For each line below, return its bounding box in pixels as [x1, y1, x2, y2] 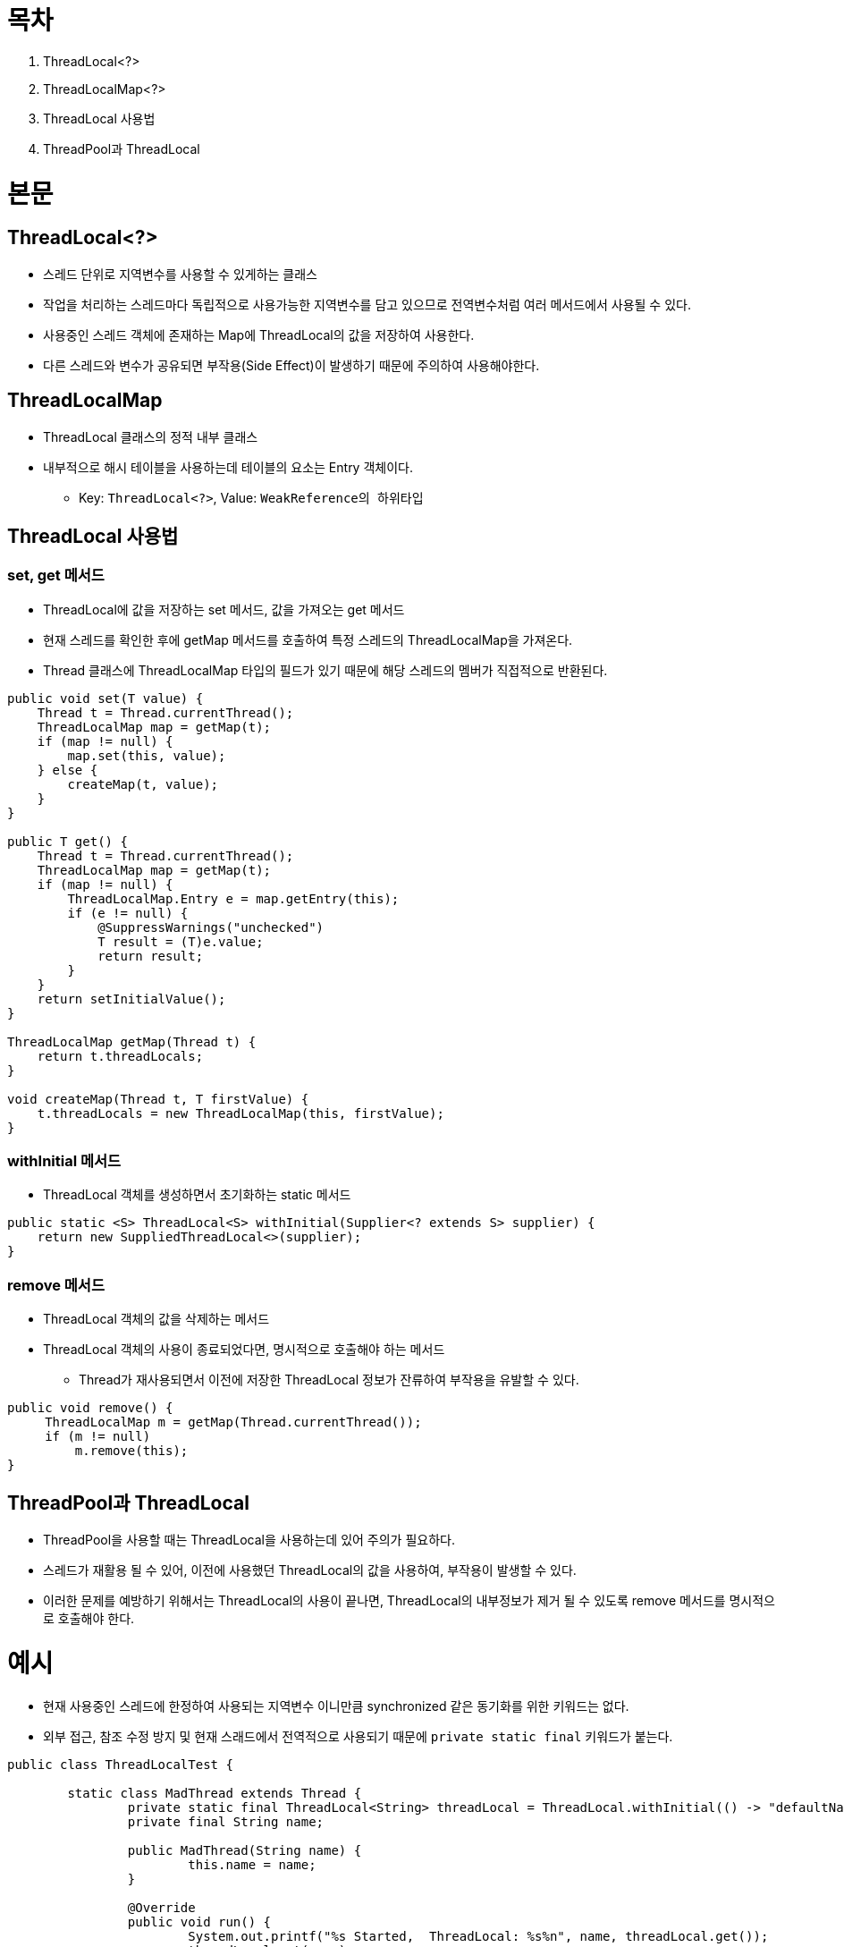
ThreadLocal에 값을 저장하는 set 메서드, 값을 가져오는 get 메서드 [43, 601, 405, 617]
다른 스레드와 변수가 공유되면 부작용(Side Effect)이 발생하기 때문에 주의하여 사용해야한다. [43, 357, 540, 373]
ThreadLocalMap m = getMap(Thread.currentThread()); [45, 1415, 422, 1430]
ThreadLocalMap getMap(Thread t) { [7, 1034, 257, 1049]
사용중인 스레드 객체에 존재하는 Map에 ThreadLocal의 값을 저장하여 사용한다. [43, 326, 475, 343]
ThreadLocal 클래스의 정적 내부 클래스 [43, 428, 258, 444]
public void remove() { [7, 1401, 173, 1416]
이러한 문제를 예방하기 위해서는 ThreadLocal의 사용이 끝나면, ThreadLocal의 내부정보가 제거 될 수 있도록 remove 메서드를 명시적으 [43, 1593, 775, 1609]
